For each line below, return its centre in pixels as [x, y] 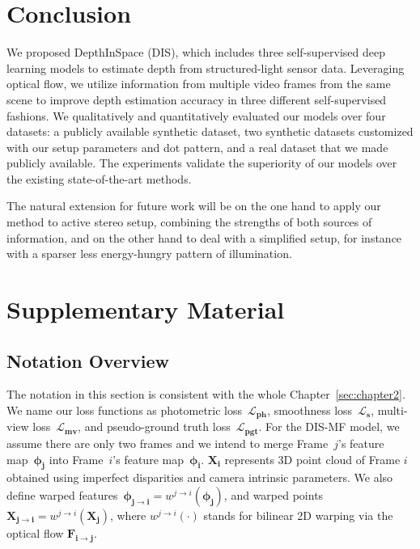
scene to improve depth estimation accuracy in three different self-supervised [197, 99]
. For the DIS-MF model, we [329, 427]
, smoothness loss [310, 410]
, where [128, 515]
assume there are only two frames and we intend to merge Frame [168, 443]
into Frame [76, 459]
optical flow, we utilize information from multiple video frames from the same [199, 84]
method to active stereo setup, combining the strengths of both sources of [189, 222]
